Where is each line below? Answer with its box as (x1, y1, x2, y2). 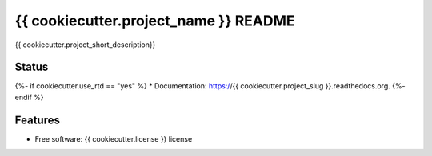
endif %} (14, 92, 44, 102)
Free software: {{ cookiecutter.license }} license (34, 134, 193, 143)
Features (14, 113, 60, 127)
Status (14, 60, 49, 74)
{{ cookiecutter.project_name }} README (14, 12, 295, 29)
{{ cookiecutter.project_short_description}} (14, 40, 156, 49)
